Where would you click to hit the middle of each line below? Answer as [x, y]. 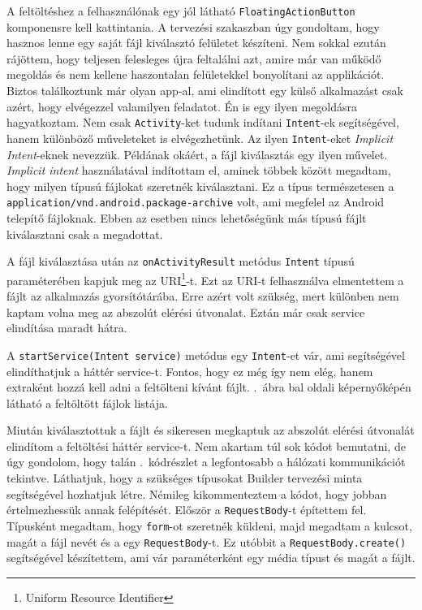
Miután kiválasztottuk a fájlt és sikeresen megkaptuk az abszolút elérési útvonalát [211, 430]
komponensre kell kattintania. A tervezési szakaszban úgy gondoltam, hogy [193, 26]
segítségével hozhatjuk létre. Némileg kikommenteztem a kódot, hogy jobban [197, 493]
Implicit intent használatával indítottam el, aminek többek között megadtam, [199, 170]
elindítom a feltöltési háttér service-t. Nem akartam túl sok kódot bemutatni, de [206, 446]
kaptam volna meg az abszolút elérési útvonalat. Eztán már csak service [186, 311]
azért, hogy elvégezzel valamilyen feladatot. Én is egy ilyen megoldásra [182, 106]
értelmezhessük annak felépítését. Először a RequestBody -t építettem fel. [187, 510]
